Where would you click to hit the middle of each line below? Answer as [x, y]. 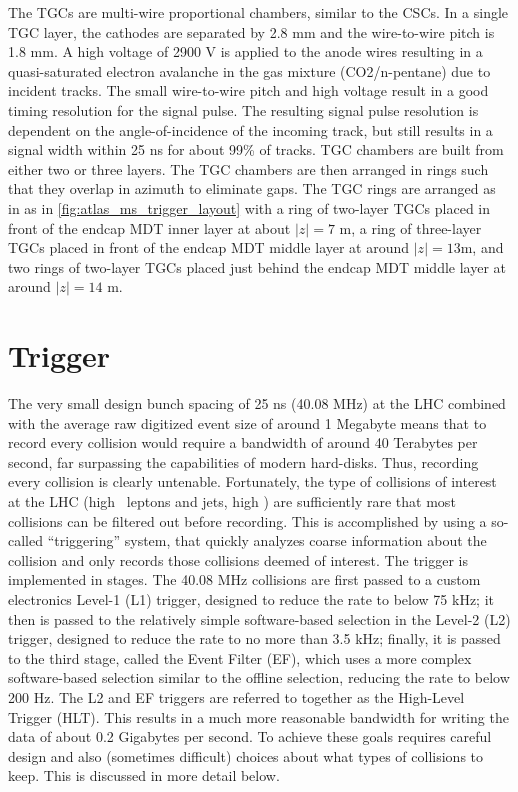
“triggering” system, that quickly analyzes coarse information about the [267, 540]
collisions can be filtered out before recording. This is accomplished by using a [247, 520]
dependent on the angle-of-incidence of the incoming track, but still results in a [250, 129]
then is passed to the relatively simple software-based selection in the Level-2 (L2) [259, 618]
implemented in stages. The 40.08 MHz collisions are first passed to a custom [244, 579]
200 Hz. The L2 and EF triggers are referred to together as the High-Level [236, 696]
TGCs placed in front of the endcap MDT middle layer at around [209, 247]
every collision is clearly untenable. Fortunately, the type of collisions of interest [252, 481]
